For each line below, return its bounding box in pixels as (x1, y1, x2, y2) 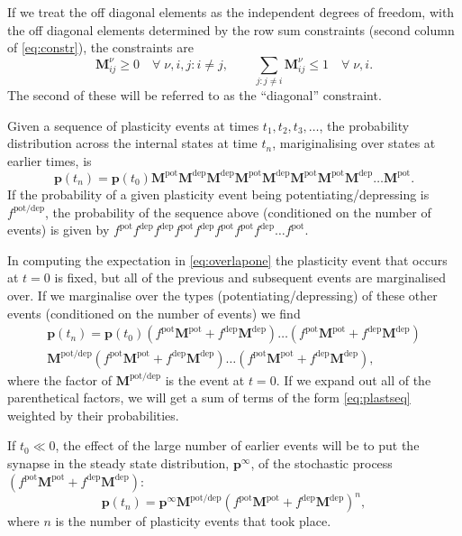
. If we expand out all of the (276, 370, 431, 389)
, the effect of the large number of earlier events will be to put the (55, 436, 420, 455)
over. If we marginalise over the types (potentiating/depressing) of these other (7, 285, 438, 304)
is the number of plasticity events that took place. (55, 512, 331, 531)
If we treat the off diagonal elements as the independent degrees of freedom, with (7, 3, 455, 21)
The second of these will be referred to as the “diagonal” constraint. (7, 86, 382, 105)
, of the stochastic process (250, 454, 393, 473)
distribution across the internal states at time (7, 134, 258, 152)
